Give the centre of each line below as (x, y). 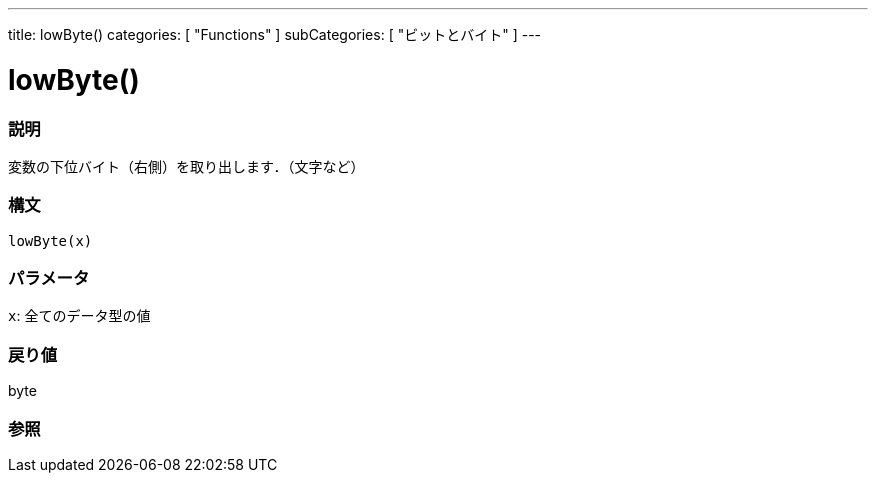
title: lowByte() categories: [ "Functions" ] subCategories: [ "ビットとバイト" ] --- (275, 34)
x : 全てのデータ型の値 (79, 316)
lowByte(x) (50, 240)
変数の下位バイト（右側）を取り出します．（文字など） (186, 166)
